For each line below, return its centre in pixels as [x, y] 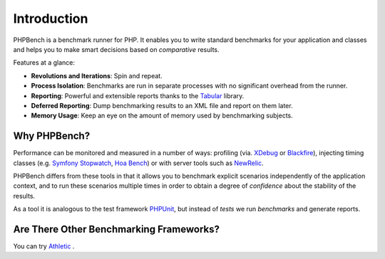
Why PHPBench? [52, 136]
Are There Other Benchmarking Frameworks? [117, 229]
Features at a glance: [44, 63]
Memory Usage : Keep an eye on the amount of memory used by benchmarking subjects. [162, 116]
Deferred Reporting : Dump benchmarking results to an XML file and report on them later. [162, 105]
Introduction [51, 18]
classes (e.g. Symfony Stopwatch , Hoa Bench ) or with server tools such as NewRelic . [138, 163]
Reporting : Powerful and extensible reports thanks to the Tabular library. [138, 95]
